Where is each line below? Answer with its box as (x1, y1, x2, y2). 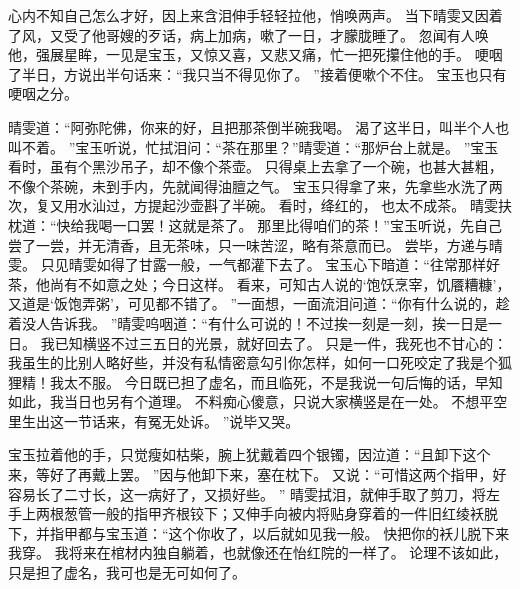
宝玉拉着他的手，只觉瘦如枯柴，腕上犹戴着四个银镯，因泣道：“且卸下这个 (8, 444, 491, 465)
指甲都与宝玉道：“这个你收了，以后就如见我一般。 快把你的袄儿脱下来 (49, 522, 510, 543)
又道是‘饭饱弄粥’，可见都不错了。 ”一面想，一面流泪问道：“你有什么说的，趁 (8, 293, 510, 314)
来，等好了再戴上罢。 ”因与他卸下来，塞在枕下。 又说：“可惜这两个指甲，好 (8, 464, 507, 485)
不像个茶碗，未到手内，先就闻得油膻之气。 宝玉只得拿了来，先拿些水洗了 (8, 175, 489, 196)
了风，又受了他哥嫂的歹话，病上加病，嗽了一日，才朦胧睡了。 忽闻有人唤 (8, 24, 489, 45)
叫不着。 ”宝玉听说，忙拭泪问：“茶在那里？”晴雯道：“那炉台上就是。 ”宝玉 (8, 136, 499, 157)
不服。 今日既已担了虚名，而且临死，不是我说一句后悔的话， (77, 371, 475, 392)
